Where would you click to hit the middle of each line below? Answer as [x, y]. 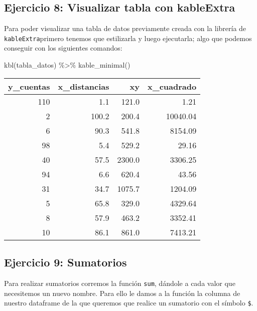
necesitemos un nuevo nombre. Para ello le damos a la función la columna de [122, 293]
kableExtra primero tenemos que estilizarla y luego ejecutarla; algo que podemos [128, 38]
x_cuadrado [172, 86]
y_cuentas [29, 86]
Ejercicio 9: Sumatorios [66, 262]
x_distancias [84, 86]
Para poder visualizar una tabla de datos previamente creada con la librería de [125, 28]
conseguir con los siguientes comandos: [63, 48]
